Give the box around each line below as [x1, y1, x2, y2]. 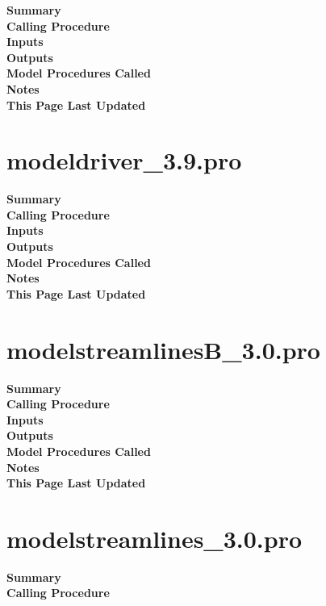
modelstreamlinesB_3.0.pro [6, 332, 320, 366]
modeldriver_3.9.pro [6, 144, 242, 177]
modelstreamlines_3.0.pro [6, 521, 303, 554]
